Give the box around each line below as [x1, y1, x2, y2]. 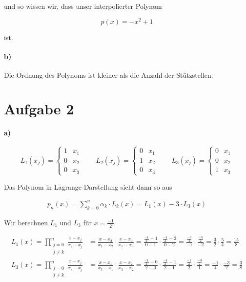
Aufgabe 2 [4, 98, 74, 118]
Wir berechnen [4, 217, 48, 227]
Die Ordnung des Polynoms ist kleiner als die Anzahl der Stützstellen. [4, 70, 213, 80]
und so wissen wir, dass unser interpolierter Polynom [4, 1, 162, 11]
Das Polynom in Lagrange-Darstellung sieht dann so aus [4, 181, 172, 192]
